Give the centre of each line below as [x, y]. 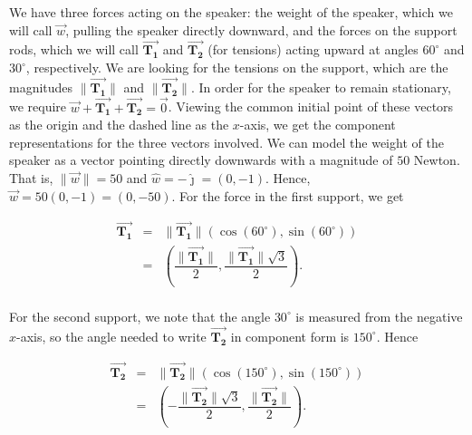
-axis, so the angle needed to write [111, 336]
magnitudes [41, 87]
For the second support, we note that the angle [140, 316]
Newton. [437, 160]
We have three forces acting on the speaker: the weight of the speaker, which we [231, 12]
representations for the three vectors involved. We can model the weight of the [226, 142]
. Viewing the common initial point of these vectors [311, 106]
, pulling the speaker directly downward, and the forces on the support [261, 29]
